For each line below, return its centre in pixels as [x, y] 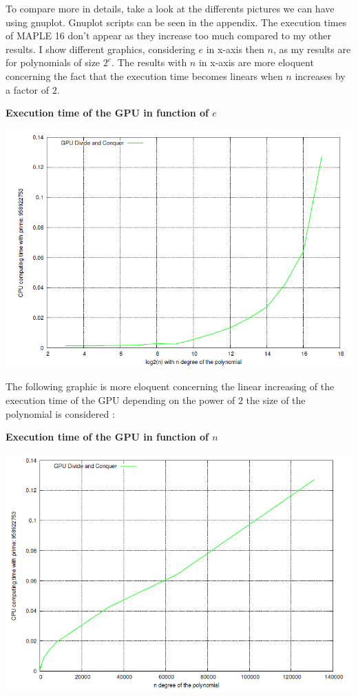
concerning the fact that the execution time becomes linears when [144, 75]
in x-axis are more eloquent [256, 62]
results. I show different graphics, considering [101, 49]
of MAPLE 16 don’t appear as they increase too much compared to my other [168, 36]
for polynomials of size [53, 62]
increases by [320, 75]
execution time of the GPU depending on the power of [120, 400]
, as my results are [312, 49]
